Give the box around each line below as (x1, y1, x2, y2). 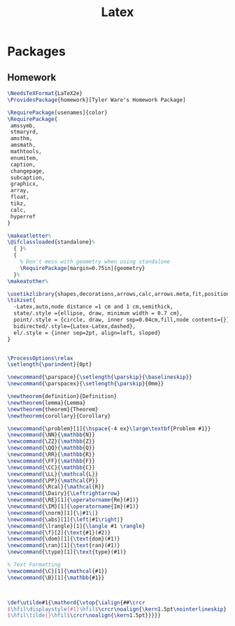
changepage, (10, 167, 45, 175)
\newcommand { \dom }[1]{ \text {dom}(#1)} (7, 536, 120, 543)
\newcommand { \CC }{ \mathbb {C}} (7, 464, 96, 471)
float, (10, 194, 30, 201)
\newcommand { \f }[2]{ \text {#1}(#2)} (7, 529, 111, 536)
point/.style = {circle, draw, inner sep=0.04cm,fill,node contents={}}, (13, 316, 233, 323)
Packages (7, 43, 66, 59)
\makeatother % (7, 278, 49, 285)
